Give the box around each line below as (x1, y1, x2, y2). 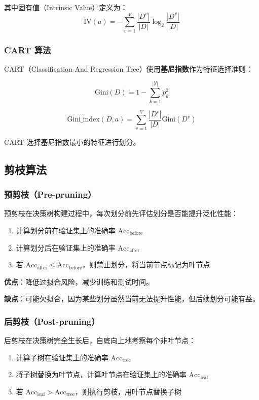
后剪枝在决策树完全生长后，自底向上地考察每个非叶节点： (4, 335, 196, 346)
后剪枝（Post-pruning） (4, 315, 100, 327)
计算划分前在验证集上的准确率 (16, 225, 116, 235)
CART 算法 (4, 43, 51, 56)
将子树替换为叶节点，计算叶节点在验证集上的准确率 (16, 369, 187, 380)
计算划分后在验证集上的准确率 (16, 242, 116, 253)
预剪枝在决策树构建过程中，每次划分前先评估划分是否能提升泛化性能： (4, 208, 238, 219)
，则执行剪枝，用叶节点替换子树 (75, 386, 181, 396)
